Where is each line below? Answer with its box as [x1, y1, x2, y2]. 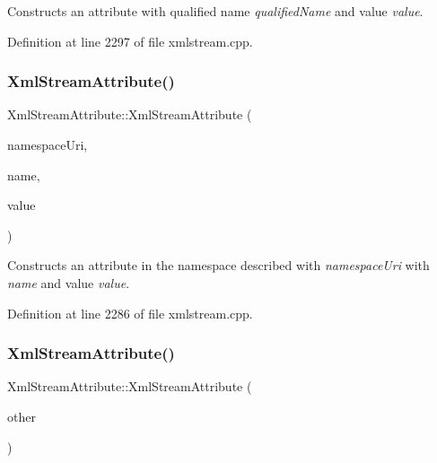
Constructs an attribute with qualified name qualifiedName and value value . [7, 2, 424, 20]
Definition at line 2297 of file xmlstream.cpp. [7, 31, 253, 50]
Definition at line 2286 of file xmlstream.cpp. [7, 303, 253, 322]
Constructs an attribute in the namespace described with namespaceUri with [7, 256, 430, 275]
